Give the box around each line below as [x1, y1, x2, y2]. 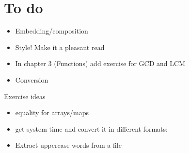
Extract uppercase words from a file [15, 140, 122, 150]
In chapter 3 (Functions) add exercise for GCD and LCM [15, 58, 185, 68]
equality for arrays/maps [15, 107, 89, 118]
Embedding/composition [15, 26, 88, 36]
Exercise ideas [4, 91, 46, 101]
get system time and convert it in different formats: [15, 123, 168, 134]
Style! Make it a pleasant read [15, 42, 105, 52]
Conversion [15, 74, 48, 85]
